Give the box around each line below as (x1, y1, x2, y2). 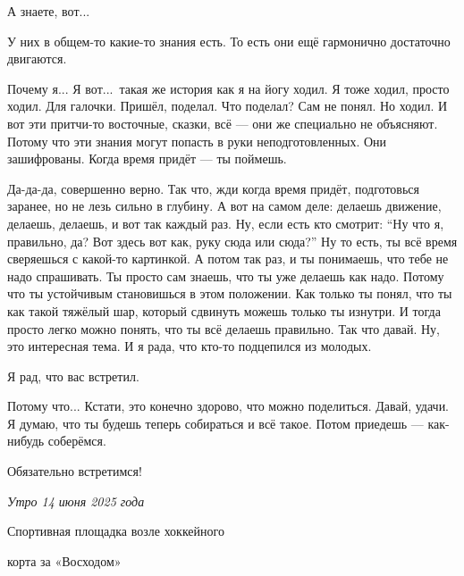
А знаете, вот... (7, 2, 90, 20)
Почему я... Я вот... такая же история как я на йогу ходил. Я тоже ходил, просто (7, 79, 450, 97)
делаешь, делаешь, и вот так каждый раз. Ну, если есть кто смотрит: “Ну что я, (7, 213, 444, 232)
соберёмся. (47, 431, 106, 450)
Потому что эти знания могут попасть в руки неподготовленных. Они (7, 131, 387, 150)
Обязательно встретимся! (7, 462, 142, 480)
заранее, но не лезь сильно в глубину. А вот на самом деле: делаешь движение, (7, 196, 442, 215)
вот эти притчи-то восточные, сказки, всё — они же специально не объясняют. (7, 113, 438, 132)
